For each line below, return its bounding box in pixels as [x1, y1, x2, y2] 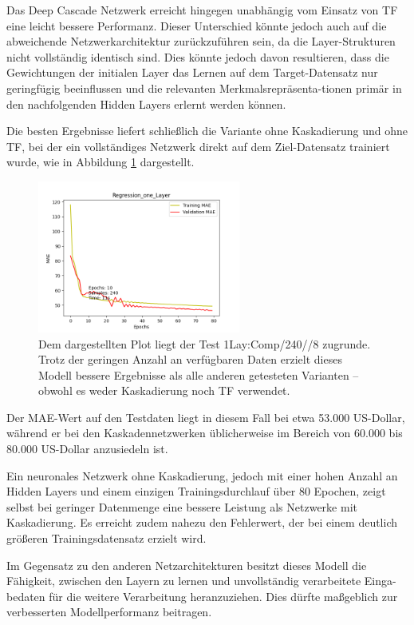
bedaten [6, 587, 45, 604]
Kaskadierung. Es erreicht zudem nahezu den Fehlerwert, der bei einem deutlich [6, 514, 397, 531]
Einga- [364, 572, 396, 589]
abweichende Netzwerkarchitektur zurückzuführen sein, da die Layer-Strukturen [6, 33, 396, 50]
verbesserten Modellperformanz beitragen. [6, 603, 212, 620]
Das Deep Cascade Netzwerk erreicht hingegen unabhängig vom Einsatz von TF [6, 2, 398, 18]
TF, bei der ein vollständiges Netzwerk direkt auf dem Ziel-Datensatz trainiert [6, 137, 390, 154]
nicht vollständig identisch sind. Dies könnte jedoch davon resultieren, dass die [6, 48, 389, 65]
